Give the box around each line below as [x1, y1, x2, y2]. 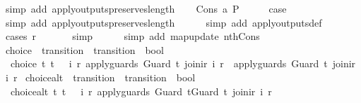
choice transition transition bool [5, 42, 164, 57]
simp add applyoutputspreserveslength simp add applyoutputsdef [5, 15, 322, 29]
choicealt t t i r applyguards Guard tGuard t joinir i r [10, 83, 272, 98]
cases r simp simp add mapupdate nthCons [5, 29, 260, 43]
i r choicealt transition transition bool [5, 69, 196, 84]
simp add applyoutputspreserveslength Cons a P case [5, 1, 287, 15]
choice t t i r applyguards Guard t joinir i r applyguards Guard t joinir [10, 56, 356, 71]
